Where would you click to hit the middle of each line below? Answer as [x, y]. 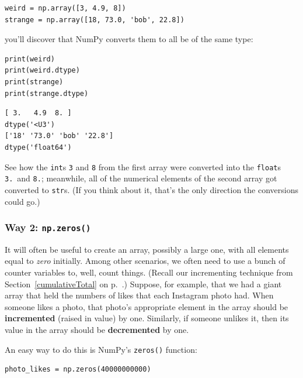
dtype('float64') [38, 147]
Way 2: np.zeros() [48, 227]
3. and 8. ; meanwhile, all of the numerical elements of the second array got [141, 178]
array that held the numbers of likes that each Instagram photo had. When [139, 295]
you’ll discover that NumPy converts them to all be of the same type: [129, 39]
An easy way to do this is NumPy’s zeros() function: [101, 349]
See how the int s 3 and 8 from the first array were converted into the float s [143, 166]
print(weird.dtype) [42, 71]
